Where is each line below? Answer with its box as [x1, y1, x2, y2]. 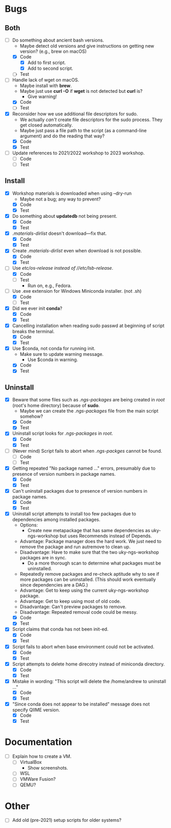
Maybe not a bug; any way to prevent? [19, 196, 101, 202]
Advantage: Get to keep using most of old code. [19, 598, 121, 604]
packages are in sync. [19, 555, 67, 561]
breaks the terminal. [12, 329, 55, 335]
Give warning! [27, 93, 57, 100]
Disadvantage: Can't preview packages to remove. [19, 603, 126, 610]
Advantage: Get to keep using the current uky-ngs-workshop [19, 588, 149, 594]
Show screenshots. [27, 765, 69, 771]
